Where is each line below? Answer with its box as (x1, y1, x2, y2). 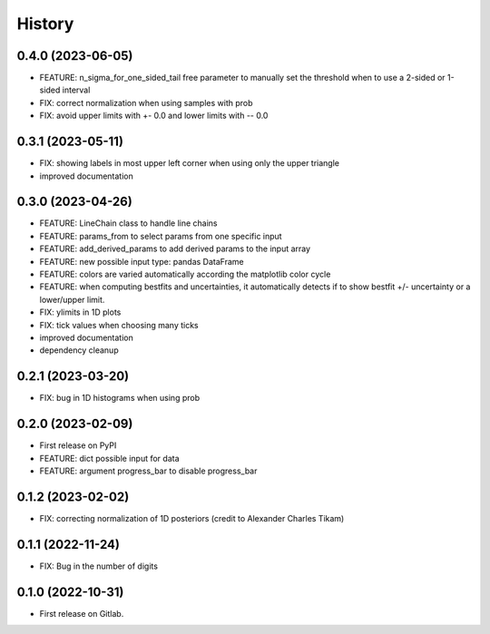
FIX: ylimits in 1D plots (39, 307, 122, 317)
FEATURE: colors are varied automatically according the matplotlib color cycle (39, 268, 331, 279)
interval (62, 84, 91, 95)
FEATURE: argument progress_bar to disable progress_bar (39, 465, 258, 476)
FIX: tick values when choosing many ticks (39, 319, 199, 330)
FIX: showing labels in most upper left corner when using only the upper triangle (39, 158, 340, 169)
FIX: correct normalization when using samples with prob (39, 97, 253, 108)
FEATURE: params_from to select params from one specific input (39, 230, 282, 241)
